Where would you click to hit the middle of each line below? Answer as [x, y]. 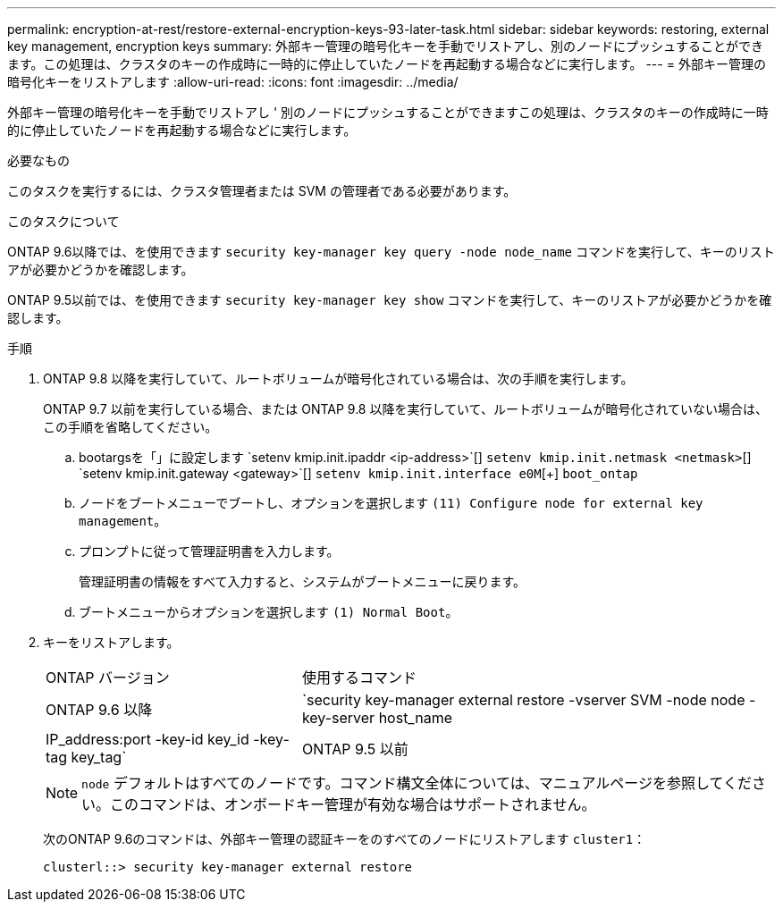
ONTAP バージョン [108, 678]
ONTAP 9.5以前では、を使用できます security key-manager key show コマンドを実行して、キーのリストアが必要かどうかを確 [390, 300]
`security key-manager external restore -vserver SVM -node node [523, 700]
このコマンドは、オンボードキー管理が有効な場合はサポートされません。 [353, 804]
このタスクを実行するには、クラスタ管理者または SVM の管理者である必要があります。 [262, 191]
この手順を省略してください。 [130, 427]
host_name [415, 718]
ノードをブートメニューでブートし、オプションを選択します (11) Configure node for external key [391, 503]
